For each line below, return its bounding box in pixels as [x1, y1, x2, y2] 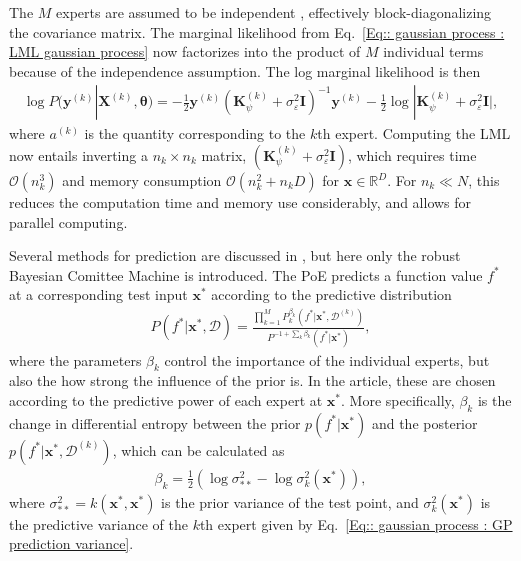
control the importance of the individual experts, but [164, 349, 490, 370]
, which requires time [347, 145, 477, 165]
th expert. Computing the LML [317, 123, 511, 144]
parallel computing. [9, 211, 128, 232]
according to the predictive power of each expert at [9, 390, 323, 411]
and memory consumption [62, 170, 222, 190]
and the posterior [371, 412, 478, 433]
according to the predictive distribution [211, 284, 452, 305]
